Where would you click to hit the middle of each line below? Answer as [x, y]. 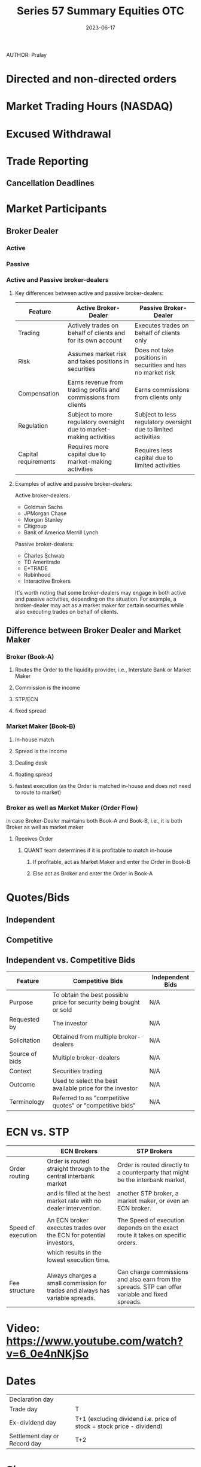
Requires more [88, 446]
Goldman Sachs [43, 507]
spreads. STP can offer [149, 1286]
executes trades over [77, 1228]
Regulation [33, 425]
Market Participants [57, 209]
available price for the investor [95, 1088]
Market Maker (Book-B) [41, 726]
